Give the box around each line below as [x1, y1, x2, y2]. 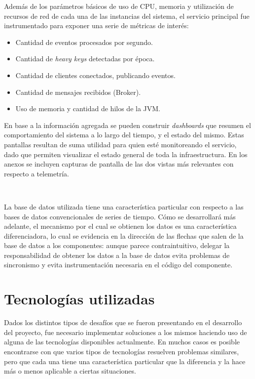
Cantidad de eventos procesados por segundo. [15, 37, 153, 47]
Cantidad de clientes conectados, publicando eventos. [15, 70, 176, 80]
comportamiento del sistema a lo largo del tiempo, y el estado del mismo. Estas [4, 129, 244, 140]
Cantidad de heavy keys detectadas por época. [15, 53, 155, 64]
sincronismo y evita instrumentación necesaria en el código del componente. [4, 259, 233, 270]
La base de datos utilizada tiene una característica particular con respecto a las [4, 201, 244, 211]
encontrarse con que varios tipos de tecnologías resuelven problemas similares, [4, 346, 239, 356]
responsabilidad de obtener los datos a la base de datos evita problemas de [4, 250, 230, 260]
